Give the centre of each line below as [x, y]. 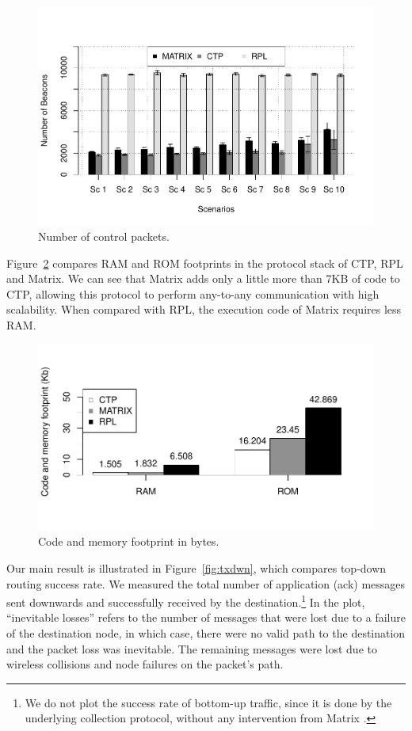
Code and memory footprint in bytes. [129, 541]
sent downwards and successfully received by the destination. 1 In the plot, [186, 601]
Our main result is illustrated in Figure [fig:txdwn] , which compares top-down [196, 567]
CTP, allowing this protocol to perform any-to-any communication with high [193, 293]
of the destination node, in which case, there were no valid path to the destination [206, 632]
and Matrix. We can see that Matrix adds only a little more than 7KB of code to [203, 278]
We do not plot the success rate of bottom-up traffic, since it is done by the [208, 702]
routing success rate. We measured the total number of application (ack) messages [206, 583]
